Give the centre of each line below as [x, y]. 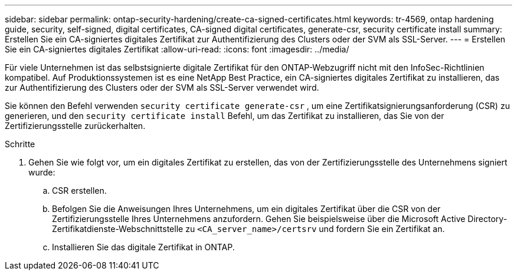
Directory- [487, 219]
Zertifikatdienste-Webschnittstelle [118, 229]
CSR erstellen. [79, 190]
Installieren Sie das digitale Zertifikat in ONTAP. [143, 247]
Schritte [20, 144]
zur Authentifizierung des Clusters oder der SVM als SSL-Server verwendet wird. [162, 87]
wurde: [42, 172]
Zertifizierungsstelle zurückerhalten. [75, 126]
